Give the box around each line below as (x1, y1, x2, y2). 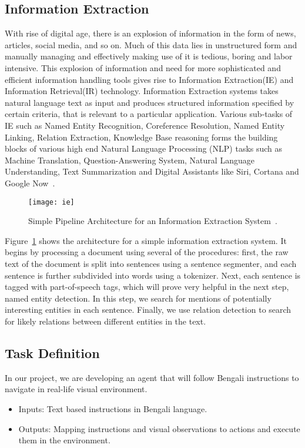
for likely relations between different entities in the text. (5, 315, 206, 327)
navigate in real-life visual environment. (5, 383, 148, 395)
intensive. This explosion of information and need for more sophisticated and (5, 61, 281, 73)
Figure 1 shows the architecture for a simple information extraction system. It (5, 234, 287, 246)
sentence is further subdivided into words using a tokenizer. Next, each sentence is (5, 269, 301, 281)
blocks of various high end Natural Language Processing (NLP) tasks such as (5, 142, 283, 155)
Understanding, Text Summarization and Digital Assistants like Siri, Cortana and (5, 165, 299, 178)
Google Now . (5, 176, 55, 189)
